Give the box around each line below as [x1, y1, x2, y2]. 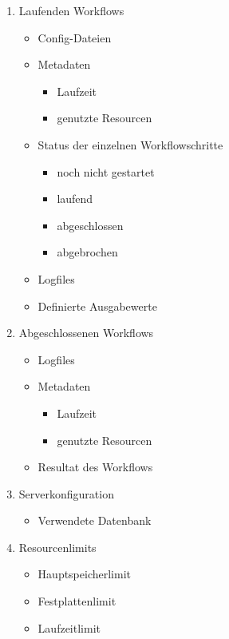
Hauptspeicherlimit [38, 566, 132, 582]
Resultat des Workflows [38, 458, 153, 475]
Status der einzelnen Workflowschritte [38, 136, 223, 153]
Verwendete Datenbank [38, 512, 152, 529]
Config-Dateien [38, 29, 112, 46]
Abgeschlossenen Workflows [18, 324, 154, 341]
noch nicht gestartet [57, 163, 155, 180]
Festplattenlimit [38, 593, 116, 609]
